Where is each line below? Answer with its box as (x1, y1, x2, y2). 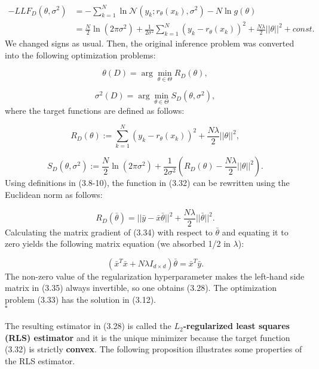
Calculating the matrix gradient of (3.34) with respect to (5, 225, 213, 238)
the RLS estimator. (5, 355, 75, 367)
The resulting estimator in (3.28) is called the (5, 320, 171, 332)
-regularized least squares (183, 320, 290, 332)
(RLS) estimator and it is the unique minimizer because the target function (5, 331, 290, 343)
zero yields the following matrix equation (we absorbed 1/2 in (5, 237, 231, 250)
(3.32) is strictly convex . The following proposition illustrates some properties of (5, 343, 302, 355)
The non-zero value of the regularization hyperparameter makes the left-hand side (5, 269, 305, 282)
